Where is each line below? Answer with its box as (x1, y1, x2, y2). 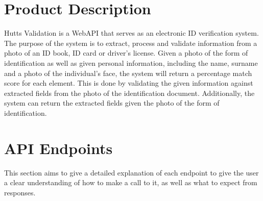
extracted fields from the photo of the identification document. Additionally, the (4, 87, 255, 98)
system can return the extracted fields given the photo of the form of (4, 97, 220, 108)
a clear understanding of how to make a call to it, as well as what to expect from (4, 177, 257, 188)
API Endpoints (4, 137, 113, 158)
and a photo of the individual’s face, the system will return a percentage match (4, 67, 252, 78)
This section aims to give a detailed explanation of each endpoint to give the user (4, 167, 259, 178)
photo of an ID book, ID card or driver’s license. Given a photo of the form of (4, 47, 248, 58)
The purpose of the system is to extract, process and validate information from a (4, 37, 257, 48)
